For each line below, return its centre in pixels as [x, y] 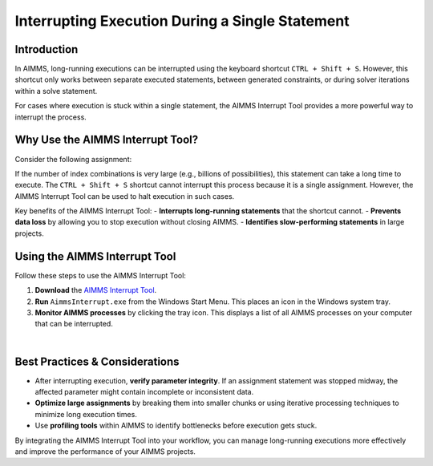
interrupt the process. [51, 117]
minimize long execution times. [86, 414]
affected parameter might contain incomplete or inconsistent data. [144, 392]
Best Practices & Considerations [97, 361]
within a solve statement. [56, 91]
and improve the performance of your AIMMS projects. [105, 451]
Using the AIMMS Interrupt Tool [95, 256]
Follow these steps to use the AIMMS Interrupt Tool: [100, 275]
